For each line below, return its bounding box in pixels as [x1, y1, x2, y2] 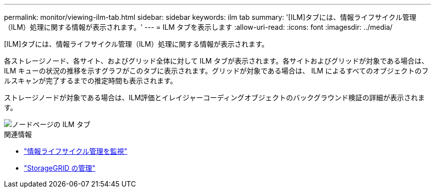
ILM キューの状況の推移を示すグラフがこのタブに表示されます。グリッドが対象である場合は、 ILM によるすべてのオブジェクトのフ [4, 66, 429, 75]
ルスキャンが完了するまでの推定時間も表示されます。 [4, 76, 177, 85]
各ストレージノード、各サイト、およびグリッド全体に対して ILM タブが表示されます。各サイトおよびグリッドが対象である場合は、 [4, 57, 429, 65]
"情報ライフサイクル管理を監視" [24, 147, 128, 155]
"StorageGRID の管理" [24, 164, 95, 172]
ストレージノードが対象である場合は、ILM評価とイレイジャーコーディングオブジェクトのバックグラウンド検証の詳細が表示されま [4, 93, 425, 102]
